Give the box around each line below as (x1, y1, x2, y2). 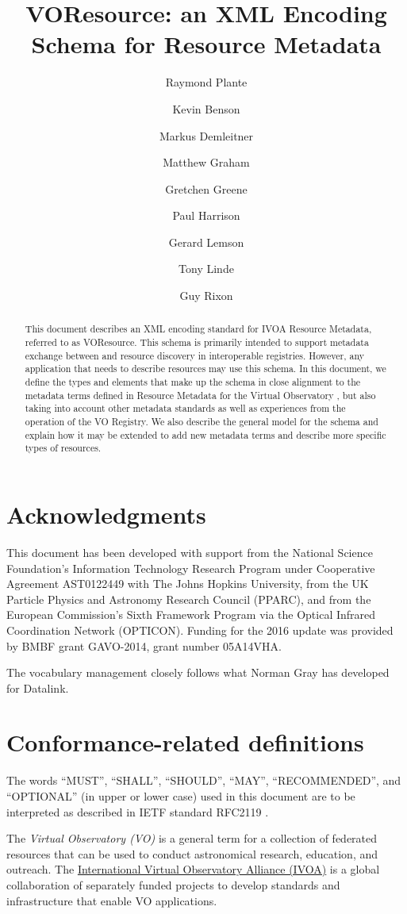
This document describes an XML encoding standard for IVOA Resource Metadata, (25, 322, 372, 336)
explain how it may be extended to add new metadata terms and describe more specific (25, 428, 386, 441)
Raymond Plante (165, 74, 248, 90)
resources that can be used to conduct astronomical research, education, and (6, 845, 378, 862)
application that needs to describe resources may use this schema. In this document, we (25, 362, 386, 375)
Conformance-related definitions (6, 726, 364, 758)
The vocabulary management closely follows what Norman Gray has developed (6, 664, 390, 681)
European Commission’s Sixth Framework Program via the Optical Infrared (6, 606, 376, 623)
